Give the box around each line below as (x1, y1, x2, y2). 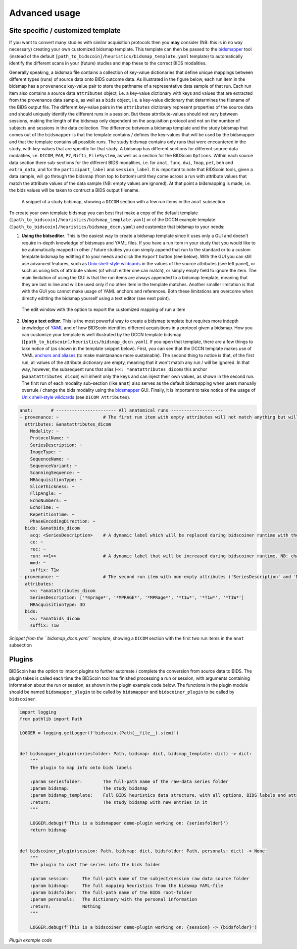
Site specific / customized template (9, 26, 121, 35)
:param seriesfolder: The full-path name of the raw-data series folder (30, 778, 229, 784)
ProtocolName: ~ (30, 435, 69, 441)
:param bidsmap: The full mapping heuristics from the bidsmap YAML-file (30, 883, 224, 889)
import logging (19, 709, 56, 715)
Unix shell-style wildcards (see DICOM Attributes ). (21, 394, 131, 400)
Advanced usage (9, 7, 81, 18)
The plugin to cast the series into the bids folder (30, 862, 161, 868)
